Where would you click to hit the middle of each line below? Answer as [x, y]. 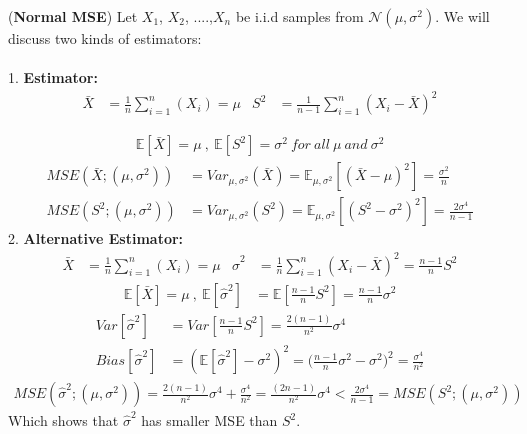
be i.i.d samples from [299, 16]
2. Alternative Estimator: [96, 238]
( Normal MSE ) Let [73, 16]
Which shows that [63, 420]
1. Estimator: [53, 77]
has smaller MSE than [209, 420]
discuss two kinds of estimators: [105, 38]
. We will [462, 16]
